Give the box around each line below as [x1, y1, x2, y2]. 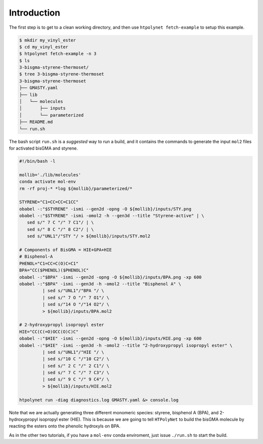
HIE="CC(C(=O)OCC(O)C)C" [19, 329, 79, 334]
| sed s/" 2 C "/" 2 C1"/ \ [42, 363, 110, 368]
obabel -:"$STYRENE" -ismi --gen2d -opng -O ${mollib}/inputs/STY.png [19, 206, 192, 212]
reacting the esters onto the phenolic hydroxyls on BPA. [9, 423, 121, 429]
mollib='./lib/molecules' [19, 172, 81, 177]
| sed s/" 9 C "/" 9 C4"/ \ [42, 377, 110, 382]
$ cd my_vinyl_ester [19, 44, 68, 50]
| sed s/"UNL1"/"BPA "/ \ [42, 288, 104, 293]
